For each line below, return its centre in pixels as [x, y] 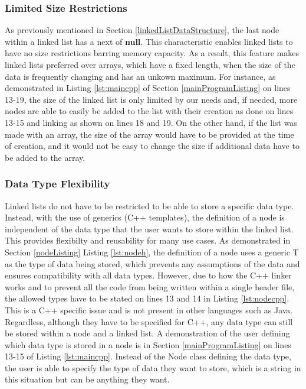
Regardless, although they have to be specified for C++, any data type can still [149, 321]
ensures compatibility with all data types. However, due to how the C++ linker [148, 275]
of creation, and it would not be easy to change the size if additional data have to [152, 146]
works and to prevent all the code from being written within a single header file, [150, 286]
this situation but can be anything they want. [87, 379]
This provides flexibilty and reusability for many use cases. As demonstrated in [148, 240]
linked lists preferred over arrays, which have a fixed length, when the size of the [150, 64]
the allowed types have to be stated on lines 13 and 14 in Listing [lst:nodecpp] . [147, 298]
